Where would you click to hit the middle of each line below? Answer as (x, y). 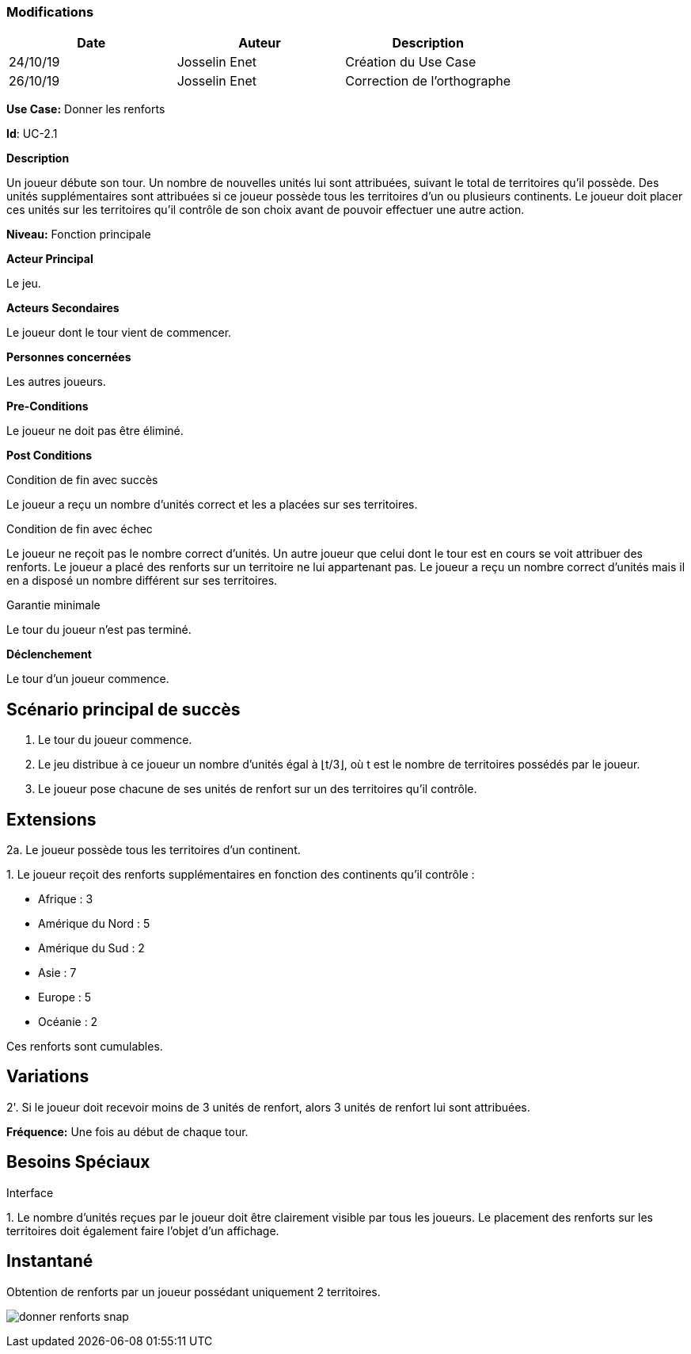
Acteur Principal (50, 259)
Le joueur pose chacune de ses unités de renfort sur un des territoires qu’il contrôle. (258, 789)
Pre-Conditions (47, 406)
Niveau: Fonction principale (79, 235)
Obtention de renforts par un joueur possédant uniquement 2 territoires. (194, 1291)
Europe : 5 (65, 997)
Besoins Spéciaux (78, 1162)
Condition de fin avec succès (82, 480)
